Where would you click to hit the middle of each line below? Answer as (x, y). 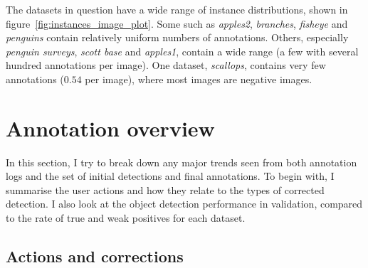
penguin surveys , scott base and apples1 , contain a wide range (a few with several (182, 51)
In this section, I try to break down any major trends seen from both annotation (182, 162)
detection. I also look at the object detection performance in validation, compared (184, 204)
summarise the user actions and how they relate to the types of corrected (165, 189)
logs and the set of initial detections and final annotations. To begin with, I (170, 176)
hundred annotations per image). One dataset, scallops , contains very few (166, 65)
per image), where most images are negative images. (199, 79)
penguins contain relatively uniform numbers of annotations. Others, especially (177, 37)
